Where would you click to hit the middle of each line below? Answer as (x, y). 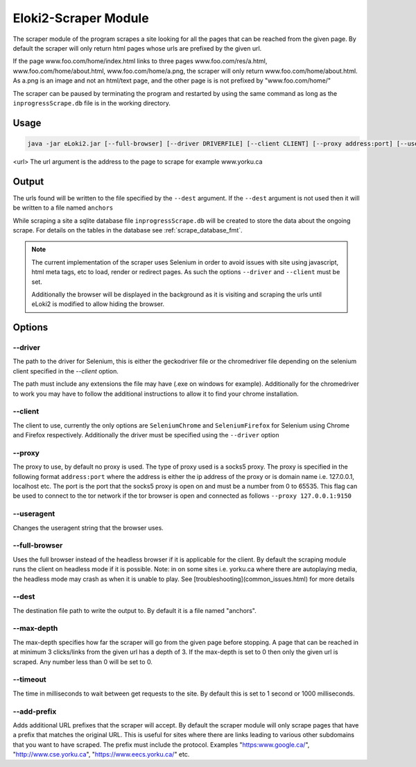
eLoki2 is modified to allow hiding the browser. (98, 304)
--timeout (29, 680)
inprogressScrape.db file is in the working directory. (92, 103)
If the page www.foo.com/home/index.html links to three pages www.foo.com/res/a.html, (140, 61)
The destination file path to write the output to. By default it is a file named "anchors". (135, 610)
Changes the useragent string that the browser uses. (88, 528)
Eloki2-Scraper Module (81, 18)
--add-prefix (35, 711)
